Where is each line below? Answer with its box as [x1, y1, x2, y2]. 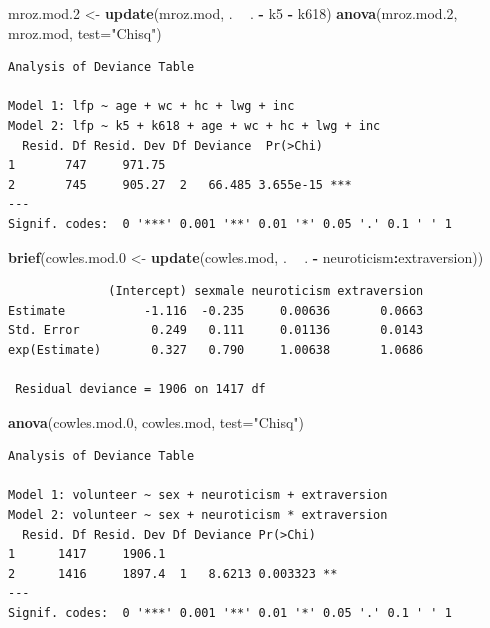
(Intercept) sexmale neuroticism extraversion [108, 284, 424, 299]
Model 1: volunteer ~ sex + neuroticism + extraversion [8, 488, 388, 503]
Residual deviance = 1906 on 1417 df [15, 382, 266, 397]
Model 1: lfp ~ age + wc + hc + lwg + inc [8, 99, 295, 114]
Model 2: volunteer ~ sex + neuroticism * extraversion [8, 508, 388, 523]
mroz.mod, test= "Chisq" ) [8, 22, 162, 43]
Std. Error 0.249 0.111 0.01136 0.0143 [8, 323, 424, 338]
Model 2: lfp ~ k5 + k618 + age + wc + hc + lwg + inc [8, 118, 381, 133]
